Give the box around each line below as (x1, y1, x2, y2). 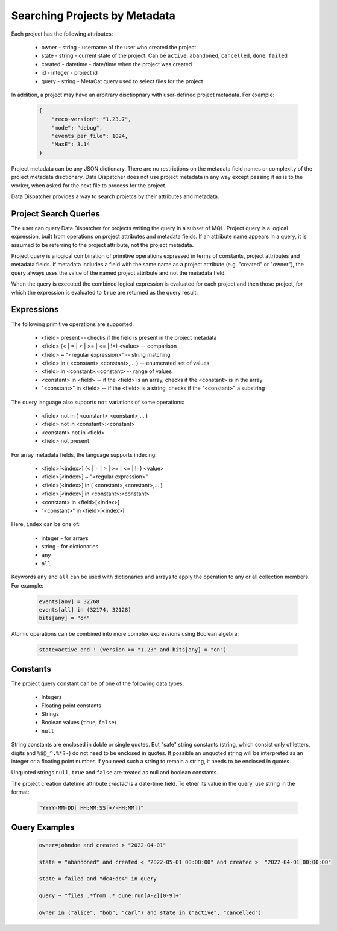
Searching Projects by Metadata (11, 9, 176, 22)
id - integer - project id (41, 69, 98, 77)
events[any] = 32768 (39, 598, 99, 605)
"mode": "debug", (51, 124, 103, 131)
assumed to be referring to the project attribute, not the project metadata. (11, 241, 194, 248)
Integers (41, 694, 63, 701)
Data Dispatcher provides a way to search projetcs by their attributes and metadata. (11, 193, 219, 200)
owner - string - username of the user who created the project (41, 43, 197, 51)
